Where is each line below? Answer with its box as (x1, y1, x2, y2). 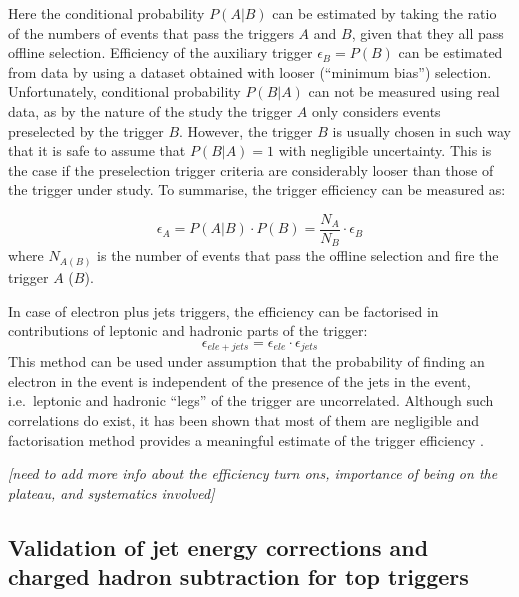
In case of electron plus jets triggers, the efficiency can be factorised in (8, 300, 439, 321)
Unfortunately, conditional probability (8, 81, 241, 102)
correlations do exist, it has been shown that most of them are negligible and (8, 409, 480, 430)
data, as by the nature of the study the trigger (8, 100, 293, 121)
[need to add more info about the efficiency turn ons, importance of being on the (8, 463, 498, 484)
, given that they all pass (351, 22, 504, 43)
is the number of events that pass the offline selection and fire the (97, 245, 499, 266)
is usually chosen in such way (332, 120, 511, 141)
